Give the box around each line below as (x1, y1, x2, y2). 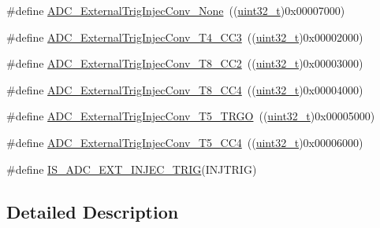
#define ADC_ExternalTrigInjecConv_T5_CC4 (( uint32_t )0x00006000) (6, 134, 363, 150)
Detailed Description (6, 199, 179, 223)
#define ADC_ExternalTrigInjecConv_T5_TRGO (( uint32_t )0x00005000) (6, 108, 375, 124)
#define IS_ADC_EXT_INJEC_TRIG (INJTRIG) (6, 160, 257, 177)
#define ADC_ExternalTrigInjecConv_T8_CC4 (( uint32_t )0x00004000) (6, 81, 363, 97)
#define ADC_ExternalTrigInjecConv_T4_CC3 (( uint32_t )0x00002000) (6, 28, 363, 45)
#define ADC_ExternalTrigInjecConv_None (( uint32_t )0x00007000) (6, 2, 345, 18)
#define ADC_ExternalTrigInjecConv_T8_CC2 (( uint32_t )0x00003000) (6, 55, 363, 72)
